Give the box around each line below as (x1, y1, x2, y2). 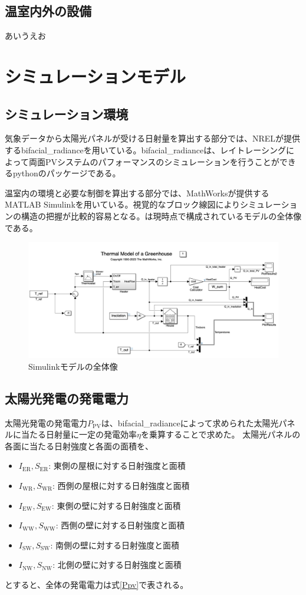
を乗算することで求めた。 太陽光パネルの (140, 428, 301, 441)
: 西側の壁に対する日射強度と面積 (55, 519, 185, 531)
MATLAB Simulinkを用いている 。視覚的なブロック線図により (5, 198, 241, 211)
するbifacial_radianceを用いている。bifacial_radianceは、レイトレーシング (5, 143, 286, 156)
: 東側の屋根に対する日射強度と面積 (48, 459, 186, 472)
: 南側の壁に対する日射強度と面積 (50, 538, 179, 551)
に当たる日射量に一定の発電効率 (12, 428, 137, 441)
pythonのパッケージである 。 (12, 167, 121, 179)
